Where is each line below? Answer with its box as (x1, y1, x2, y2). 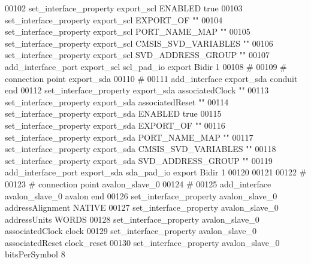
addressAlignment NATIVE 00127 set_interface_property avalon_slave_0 (5, 201, 279, 214)
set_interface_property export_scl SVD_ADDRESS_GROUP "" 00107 (5, 48, 270, 61)
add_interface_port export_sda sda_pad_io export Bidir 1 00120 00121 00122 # (5, 166, 307, 178)
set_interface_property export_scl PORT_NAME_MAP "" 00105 (5, 25, 250, 38)
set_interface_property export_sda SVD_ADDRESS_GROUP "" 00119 (5, 154, 273, 166)
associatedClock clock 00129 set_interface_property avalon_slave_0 (5, 224, 257, 237)
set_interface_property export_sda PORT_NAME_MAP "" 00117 (5, 131, 253, 143)
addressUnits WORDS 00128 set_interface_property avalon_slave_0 (5, 213, 259, 225)
